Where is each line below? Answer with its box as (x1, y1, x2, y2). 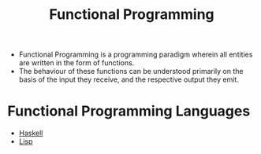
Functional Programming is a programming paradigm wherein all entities (18, 49, 253, 60)
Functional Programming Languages (7, 102, 251, 120)
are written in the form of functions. (18, 58, 135, 68)
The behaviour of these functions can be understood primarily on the (18, 67, 244, 76)
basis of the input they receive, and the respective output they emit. (18, 75, 240, 84)
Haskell (18, 128, 43, 138)
